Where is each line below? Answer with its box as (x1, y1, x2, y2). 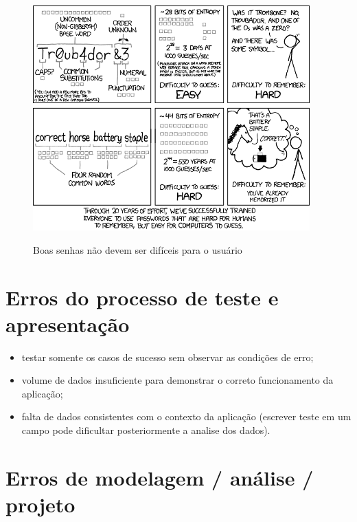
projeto (5, 490, 76, 518)
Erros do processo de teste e (5, 283, 279, 311)
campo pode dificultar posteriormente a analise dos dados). (21, 423, 270, 437)
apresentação (5, 309, 130, 338)
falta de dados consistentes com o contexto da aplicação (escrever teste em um (21, 409, 352, 424)
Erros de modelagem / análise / (5, 463, 314, 491)
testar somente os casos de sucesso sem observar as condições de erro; (21, 349, 314, 364)
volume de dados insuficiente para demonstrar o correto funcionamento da (21, 373, 334, 387)
